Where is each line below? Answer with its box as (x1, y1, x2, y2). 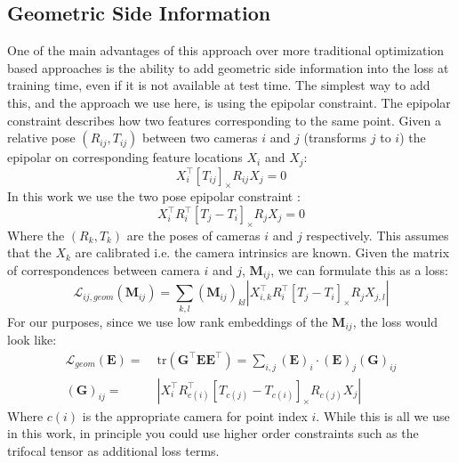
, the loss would (352, 312, 438, 330)
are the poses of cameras (126, 225, 261, 244)
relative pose (7, 128, 76, 147)
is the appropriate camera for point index (82, 406, 308, 425)
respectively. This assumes (306, 225, 449, 244)
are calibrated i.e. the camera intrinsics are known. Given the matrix (75, 243, 450, 262)
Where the (7, 225, 65, 244)
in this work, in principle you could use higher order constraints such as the (7, 424, 419, 443)
